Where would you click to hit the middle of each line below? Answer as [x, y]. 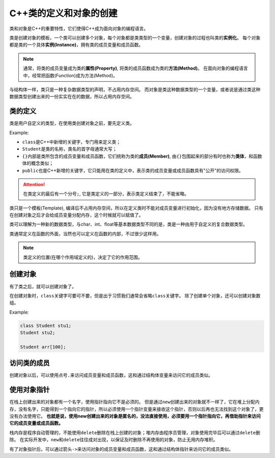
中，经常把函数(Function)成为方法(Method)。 [71, 75]
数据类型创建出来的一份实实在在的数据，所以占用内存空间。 [72, 97]
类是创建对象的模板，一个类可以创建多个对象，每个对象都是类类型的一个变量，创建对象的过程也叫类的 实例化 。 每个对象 [135, 38]
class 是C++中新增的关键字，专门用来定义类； [71, 142]
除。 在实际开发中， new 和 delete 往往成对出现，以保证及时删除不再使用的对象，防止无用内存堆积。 [114, 440]
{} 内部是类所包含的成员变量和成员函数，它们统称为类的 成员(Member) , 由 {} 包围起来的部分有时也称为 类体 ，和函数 [142, 156]
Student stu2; [38, 333]
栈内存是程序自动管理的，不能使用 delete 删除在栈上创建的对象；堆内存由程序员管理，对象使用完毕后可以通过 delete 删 [135, 433]
